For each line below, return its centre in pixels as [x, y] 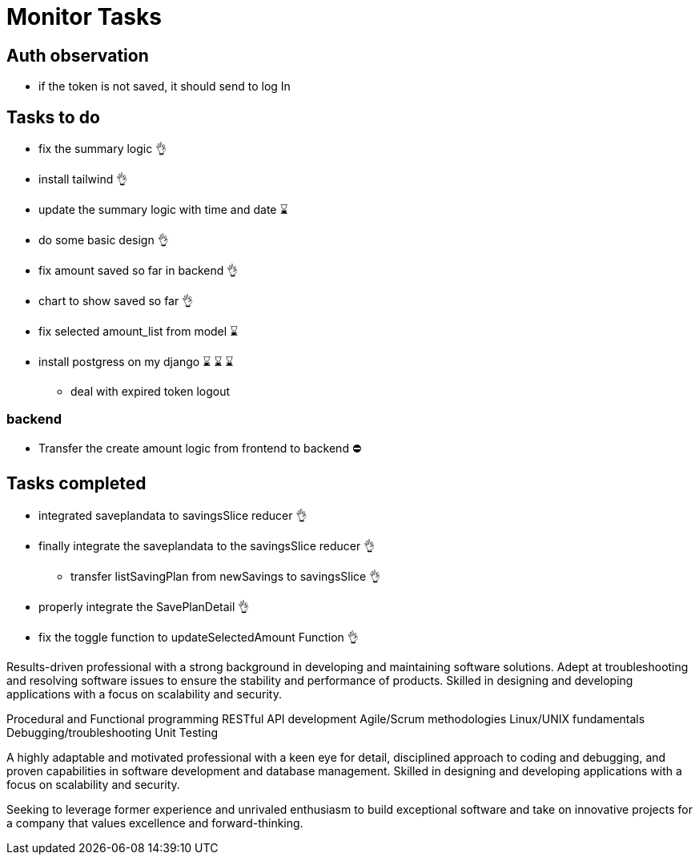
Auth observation [78, 55]
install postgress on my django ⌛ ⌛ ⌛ [136, 362]
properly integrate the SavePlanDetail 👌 [144, 606]
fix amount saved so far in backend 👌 [139, 271]
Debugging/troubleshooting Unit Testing [112, 732]
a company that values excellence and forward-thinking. [155, 823]
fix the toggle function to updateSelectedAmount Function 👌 [199, 637]
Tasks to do [53, 117]
